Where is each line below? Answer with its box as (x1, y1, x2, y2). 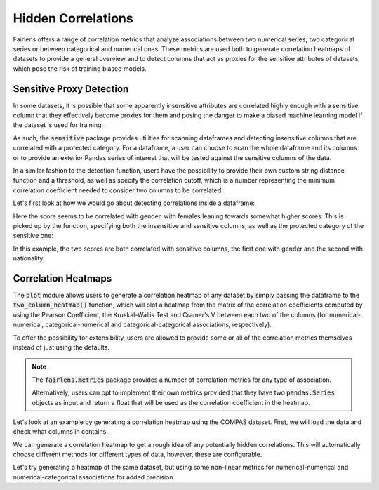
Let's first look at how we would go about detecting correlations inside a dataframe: (13, 199, 255, 207)
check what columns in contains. (13, 428, 108, 436)
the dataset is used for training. (13, 121, 104, 129)
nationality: (13, 254, 46, 263)
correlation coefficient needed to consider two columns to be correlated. (13, 186, 224, 194)
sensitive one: (13, 232, 54, 240)
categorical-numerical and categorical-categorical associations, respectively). (45, 320, 272, 329)
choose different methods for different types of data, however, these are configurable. (13, 450, 262, 459)
